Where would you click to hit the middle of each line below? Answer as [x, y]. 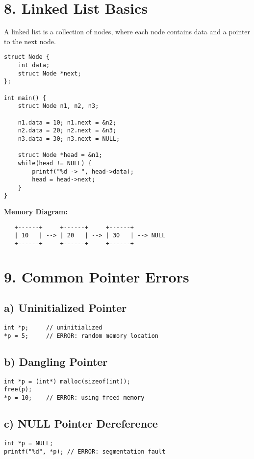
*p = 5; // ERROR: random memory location [81, 336]
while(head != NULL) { [55, 163]
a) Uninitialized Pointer [65, 308]
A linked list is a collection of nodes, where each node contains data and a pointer [127, 32]
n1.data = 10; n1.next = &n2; [67, 122]
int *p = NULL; [29, 443]
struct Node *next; [50, 73]
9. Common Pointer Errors [97, 276]
